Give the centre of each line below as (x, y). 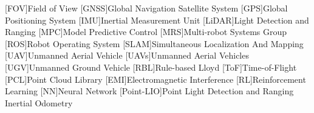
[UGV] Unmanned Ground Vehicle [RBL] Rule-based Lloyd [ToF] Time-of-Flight (151, 67)
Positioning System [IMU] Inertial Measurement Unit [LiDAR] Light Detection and (157, 20)
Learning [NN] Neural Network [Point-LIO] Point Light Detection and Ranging (149, 91)
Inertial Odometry (39, 102)
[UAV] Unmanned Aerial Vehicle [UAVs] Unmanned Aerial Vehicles (127, 55)
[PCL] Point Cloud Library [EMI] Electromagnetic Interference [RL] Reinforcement (155, 79)
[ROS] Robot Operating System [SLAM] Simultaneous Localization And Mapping (154, 43)
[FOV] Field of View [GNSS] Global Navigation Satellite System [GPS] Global (146, 8)
